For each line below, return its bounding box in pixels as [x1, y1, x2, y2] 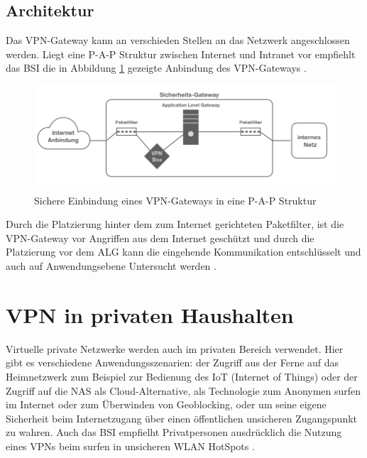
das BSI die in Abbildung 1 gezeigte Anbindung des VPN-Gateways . [6, 60, 307, 75]
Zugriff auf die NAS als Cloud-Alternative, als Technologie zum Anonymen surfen [6, 383, 361, 398]
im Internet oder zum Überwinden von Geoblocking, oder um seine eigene [6, 397, 327, 412]
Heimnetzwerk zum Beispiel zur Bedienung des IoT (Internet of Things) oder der [6, 369, 358, 383]
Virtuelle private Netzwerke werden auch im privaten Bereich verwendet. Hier [6, 341, 344, 356]
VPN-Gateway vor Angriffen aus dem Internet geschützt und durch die [6, 230, 314, 245]
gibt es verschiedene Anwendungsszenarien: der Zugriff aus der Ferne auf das [6, 355, 339, 370]
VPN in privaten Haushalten [6, 300, 294, 329]
